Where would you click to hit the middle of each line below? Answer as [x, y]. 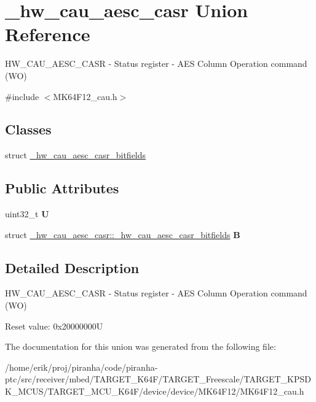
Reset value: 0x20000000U [54, 326]
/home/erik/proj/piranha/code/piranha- [81, 367]
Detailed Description [72, 267]
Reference [48, 34]
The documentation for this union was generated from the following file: [140, 346]
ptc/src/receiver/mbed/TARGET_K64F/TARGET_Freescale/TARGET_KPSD [158, 379]
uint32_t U [27, 214]
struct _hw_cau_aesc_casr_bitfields [76, 155]
